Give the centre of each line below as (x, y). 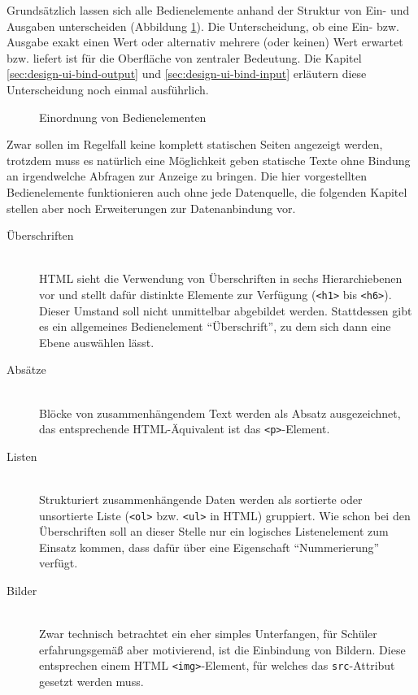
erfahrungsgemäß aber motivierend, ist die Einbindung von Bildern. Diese (222, 649)
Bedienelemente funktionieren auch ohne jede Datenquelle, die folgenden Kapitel (207, 191)
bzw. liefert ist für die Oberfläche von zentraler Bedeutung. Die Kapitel (184, 57)
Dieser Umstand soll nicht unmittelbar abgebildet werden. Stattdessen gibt (226, 310)
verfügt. (59, 563)
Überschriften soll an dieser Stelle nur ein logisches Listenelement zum (214, 531)
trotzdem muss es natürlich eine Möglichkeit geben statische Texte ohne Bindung (209, 160)
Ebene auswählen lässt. (97, 342)
